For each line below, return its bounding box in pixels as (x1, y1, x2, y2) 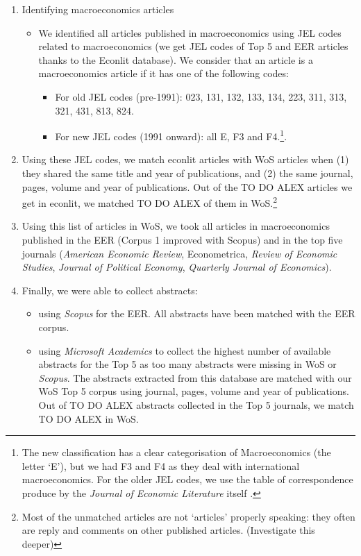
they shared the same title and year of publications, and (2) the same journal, (22, 166, 353, 180)
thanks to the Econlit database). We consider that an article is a (38, 52, 313, 67)
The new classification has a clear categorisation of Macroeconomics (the (22, 445, 331, 460)
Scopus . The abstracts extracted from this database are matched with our (38, 370, 352, 385)
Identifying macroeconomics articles (22, 2, 174, 16)
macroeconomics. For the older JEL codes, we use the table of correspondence (22, 472, 353, 487)
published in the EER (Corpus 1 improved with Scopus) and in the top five (22, 233, 343, 247)
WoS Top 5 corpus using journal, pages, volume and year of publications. (38, 384, 349, 398)
